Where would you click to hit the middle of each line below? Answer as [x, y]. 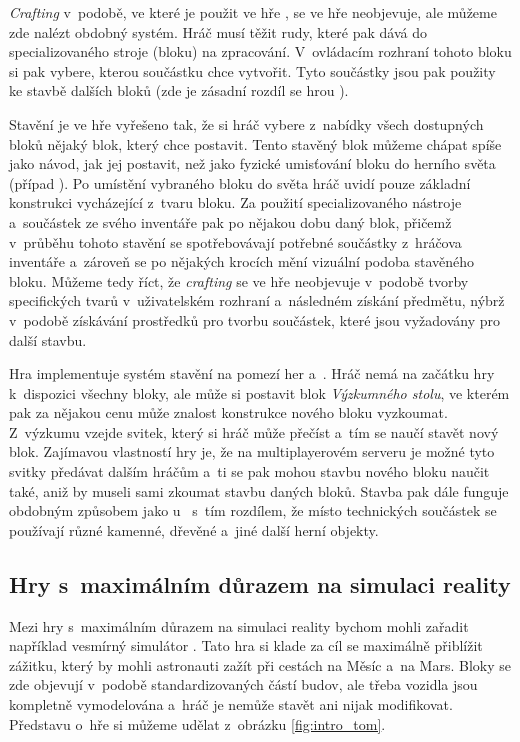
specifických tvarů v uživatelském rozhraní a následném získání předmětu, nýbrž [257, 300]
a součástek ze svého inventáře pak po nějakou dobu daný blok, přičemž [230, 221]
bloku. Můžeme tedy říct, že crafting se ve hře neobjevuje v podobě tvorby [239, 280]
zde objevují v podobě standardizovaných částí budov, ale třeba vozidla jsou [243, 684]
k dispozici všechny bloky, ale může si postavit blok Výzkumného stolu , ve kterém [259, 392]
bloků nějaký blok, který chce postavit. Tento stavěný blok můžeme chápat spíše [255, 143]
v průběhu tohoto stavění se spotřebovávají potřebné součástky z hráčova [235, 241]
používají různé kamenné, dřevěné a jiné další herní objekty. [194, 529]
